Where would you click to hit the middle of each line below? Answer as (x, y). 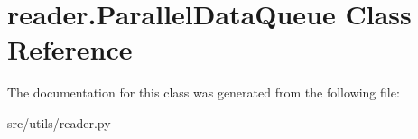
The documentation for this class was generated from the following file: (204, 93)
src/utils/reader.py (59, 122)
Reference (70, 49)
